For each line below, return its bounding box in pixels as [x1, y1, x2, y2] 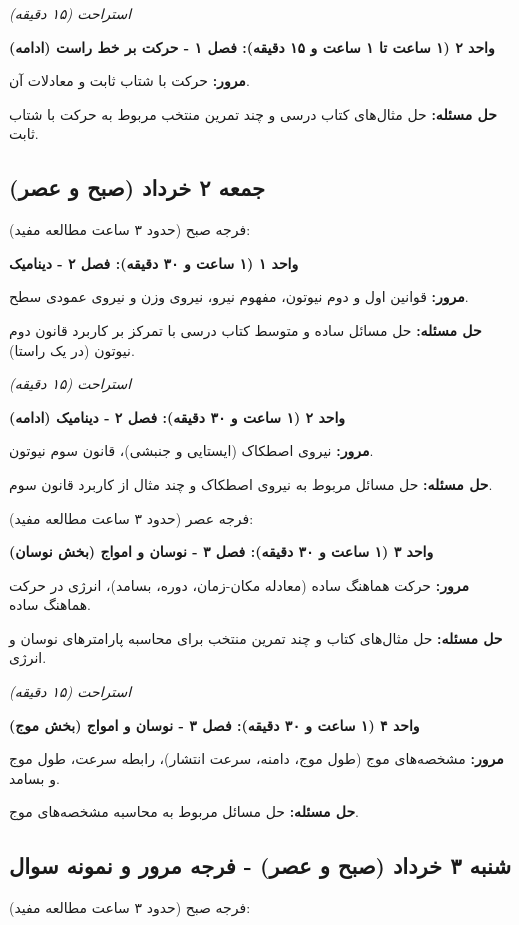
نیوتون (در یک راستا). [9, 339, 135, 360]
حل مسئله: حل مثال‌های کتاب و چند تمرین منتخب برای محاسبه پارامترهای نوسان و [9, 627, 503, 648]
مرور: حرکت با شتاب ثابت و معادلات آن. [9, 70, 250, 91]
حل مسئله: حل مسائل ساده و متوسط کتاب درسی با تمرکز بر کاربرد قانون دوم [9, 319, 482, 340]
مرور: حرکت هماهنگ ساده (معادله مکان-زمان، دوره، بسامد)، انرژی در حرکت [9, 574, 469, 595]
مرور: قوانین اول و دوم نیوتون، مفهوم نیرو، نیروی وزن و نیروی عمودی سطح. [9, 286, 469, 307]
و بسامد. [9, 767, 60, 788]
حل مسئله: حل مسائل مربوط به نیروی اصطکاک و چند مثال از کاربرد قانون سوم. [9, 473, 493, 494]
